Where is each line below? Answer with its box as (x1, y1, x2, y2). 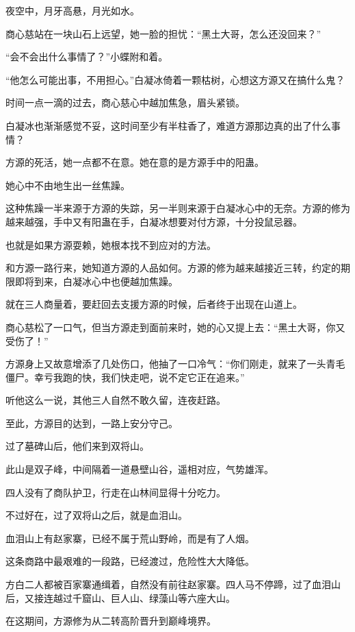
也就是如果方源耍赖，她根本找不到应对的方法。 (5, 237, 216, 252)
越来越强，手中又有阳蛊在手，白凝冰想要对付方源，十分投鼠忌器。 (5, 214, 302, 228)
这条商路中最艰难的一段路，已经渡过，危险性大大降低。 (5, 554, 254, 568)
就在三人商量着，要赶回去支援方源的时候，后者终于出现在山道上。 (5, 297, 302, 311)
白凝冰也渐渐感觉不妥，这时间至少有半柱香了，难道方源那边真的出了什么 (5, 118, 331, 132)
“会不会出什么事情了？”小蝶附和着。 (5, 49, 168, 64)
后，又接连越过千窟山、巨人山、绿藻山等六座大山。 (5, 590, 235, 605)
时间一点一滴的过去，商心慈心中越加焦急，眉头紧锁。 (5, 95, 245, 110)
